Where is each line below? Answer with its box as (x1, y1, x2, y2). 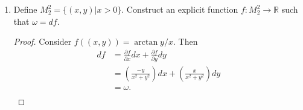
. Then (173, 35, 198, 48)
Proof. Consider (13, 35, 72, 48)
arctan (134, 38, 158, 47)
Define (13, 3, 37, 15)
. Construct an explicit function (121, 3, 238, 15)
